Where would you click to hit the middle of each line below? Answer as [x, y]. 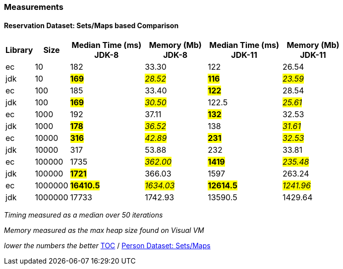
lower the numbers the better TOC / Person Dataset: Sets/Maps [107, 246]
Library [19, 50]
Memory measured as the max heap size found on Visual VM [104, 230]
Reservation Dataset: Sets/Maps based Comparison [91, 25]
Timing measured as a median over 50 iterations [84, 215]
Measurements [34, 7]
